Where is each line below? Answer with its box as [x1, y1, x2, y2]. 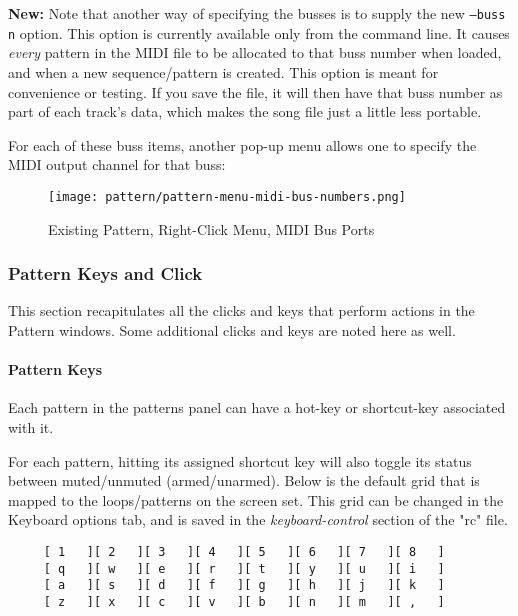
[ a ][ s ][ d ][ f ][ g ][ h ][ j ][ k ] [43, 578, 445, 593]
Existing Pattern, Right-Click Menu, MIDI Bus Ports [48, 218, 375, 239]
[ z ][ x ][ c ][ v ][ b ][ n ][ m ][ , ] [43, 594, 445, 609]
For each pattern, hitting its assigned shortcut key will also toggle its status [8, 450, 472, 471]
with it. [8, 416, 54, 437]
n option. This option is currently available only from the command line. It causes [8, 22, 510, 43]
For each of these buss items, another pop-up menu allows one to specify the [8, 134, 477, 155]
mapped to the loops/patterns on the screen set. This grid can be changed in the [8, 489, 504, 510]
